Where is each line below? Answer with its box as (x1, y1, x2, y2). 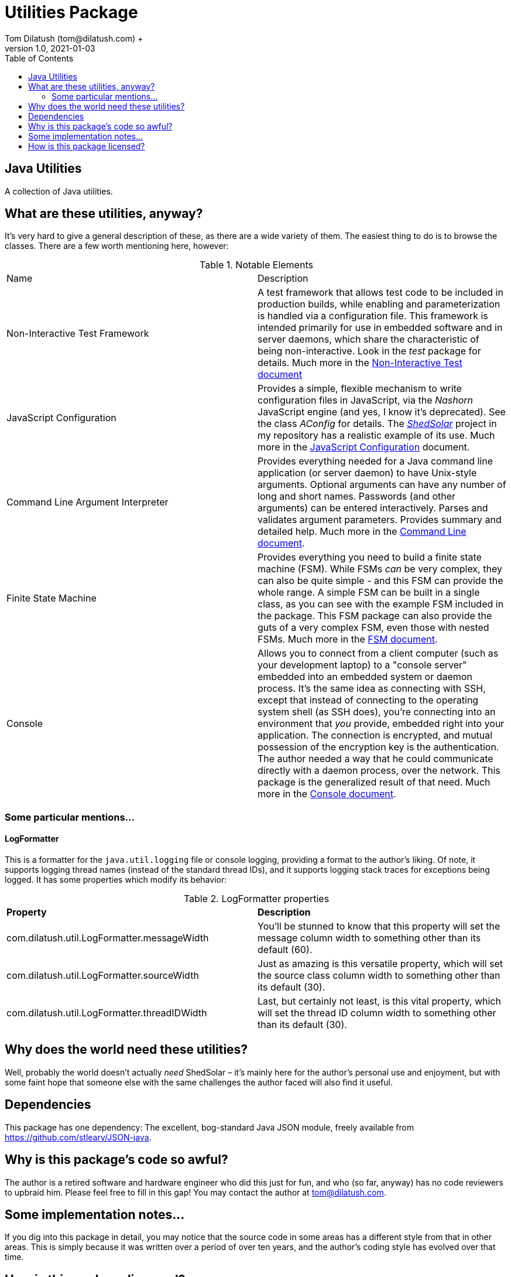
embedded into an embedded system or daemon (258, 671, 472, 683)
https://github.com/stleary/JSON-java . (5, 1132, 152, 1142)
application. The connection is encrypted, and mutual (258, 729, 493, 742)
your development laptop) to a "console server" (258, 659, 467, 671)
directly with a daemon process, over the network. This (258, 764, 500, 777)
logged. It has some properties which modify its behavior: (5, 875, 227, 885)
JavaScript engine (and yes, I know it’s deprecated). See (258, 406, 506, 418)
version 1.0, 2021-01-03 (5, 43, 95, 53)
